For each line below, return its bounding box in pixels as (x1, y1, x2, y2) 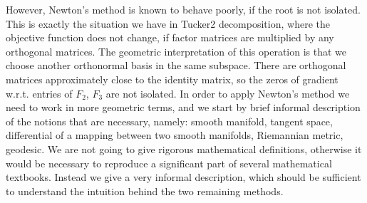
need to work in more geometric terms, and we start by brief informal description (6, 100, 361, 115)
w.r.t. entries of (6, 85, 73, 100)
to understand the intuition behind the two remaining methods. (6, 183, 284, 198)
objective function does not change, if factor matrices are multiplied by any (6, 30, 334, 45)
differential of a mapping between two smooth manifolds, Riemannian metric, (6, 127, 343, 142)
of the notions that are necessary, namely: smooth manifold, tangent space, (6, 113, 333, 128)
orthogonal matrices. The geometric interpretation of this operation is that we (6, 43, 347, 58)
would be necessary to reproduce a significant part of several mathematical (6, 155, 332, 170)
